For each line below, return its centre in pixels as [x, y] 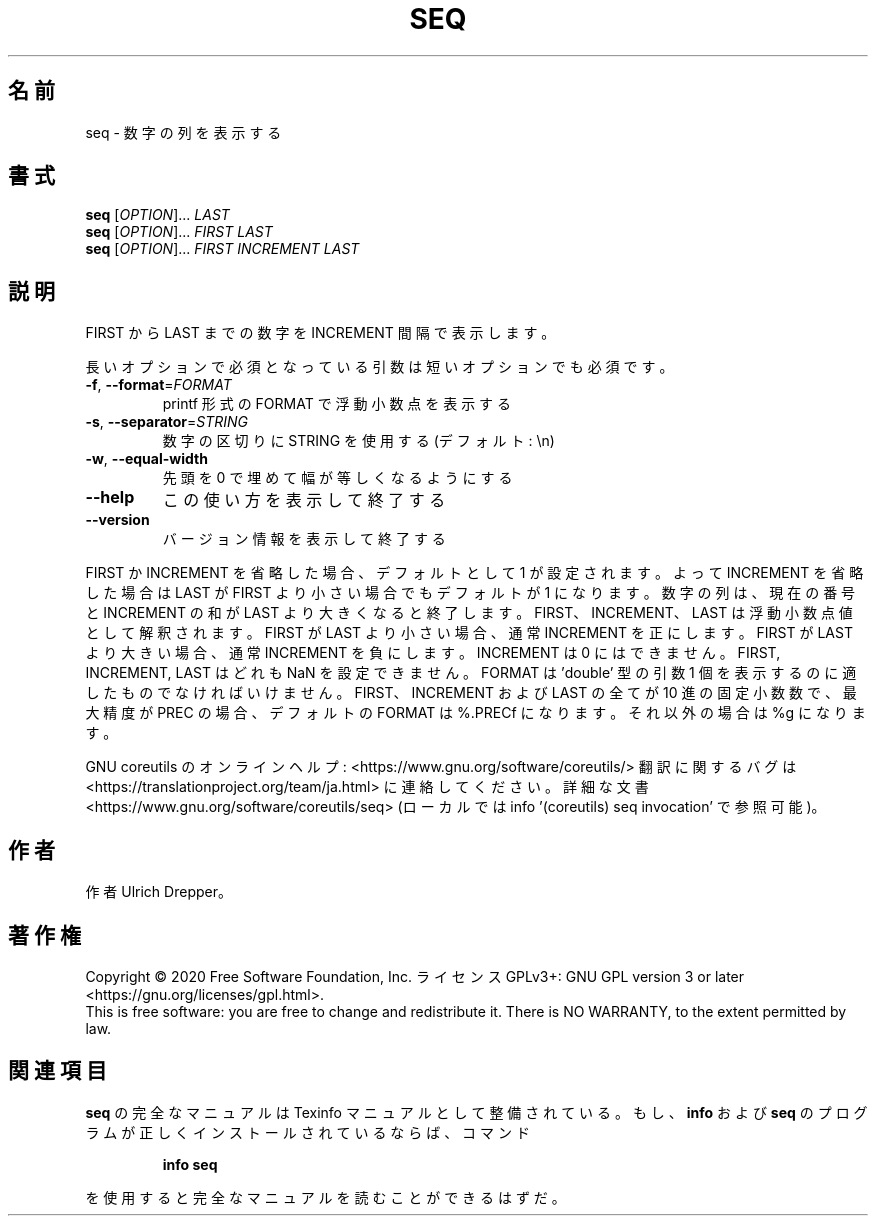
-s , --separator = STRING [167, 422]
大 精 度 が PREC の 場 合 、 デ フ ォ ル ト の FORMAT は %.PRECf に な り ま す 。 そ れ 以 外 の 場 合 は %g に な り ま [475, 713]
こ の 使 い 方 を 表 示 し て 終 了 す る [304, 500]
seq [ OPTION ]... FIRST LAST [179, 232]
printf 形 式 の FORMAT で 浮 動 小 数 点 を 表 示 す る [337, 404]
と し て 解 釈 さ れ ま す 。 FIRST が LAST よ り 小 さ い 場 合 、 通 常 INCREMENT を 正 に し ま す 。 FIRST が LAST [469, 633]
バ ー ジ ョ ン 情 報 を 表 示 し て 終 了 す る [304, 539]
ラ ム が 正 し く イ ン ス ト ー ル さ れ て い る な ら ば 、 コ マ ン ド [307, 1132]
